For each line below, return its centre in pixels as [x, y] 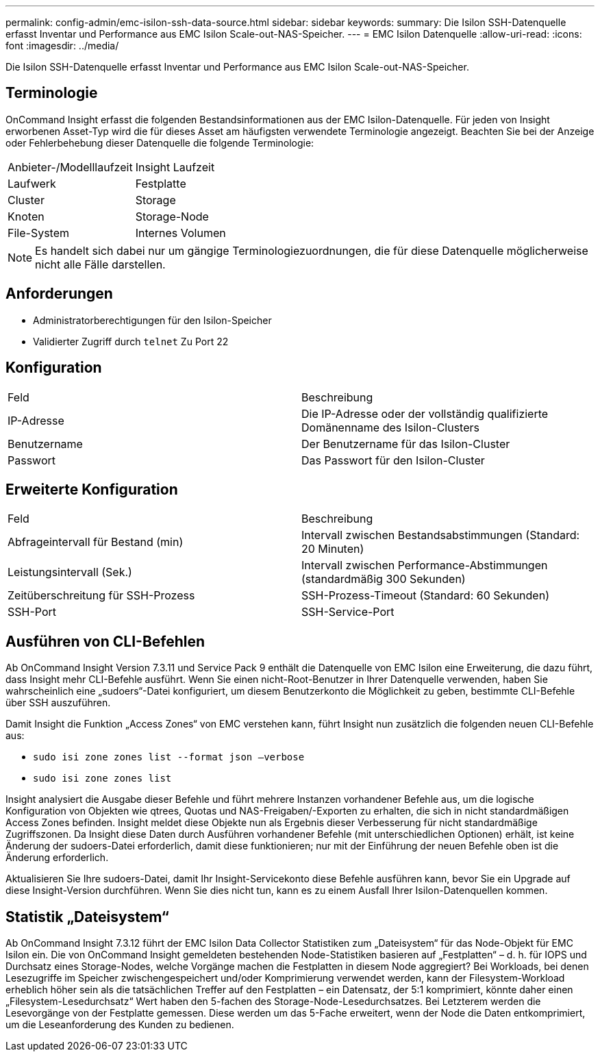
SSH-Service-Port [348, 612]
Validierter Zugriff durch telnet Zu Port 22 [131, 341]
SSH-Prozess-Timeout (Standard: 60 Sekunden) [425, 596]
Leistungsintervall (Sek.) [70, 572]
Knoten [26, 216]
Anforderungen [59, 294]
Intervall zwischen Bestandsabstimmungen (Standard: [441, 535]
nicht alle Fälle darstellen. [100, 264]
